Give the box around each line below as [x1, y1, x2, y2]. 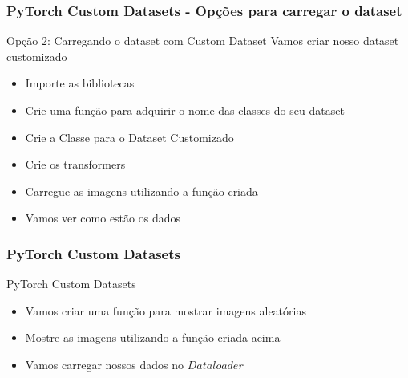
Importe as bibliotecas [25, 75, 135, 91]
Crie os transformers [25, 156, 126, 173]
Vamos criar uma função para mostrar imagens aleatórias [25, 302, 306, 319]
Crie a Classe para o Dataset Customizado [25, 128, 234, 145]
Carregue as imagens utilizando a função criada [25, 182, 258, 199]
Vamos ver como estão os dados [25, 209, 180, 226]
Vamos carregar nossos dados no [25, 356, 184, 372]
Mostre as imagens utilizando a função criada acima [25, 329, 281, 346]
